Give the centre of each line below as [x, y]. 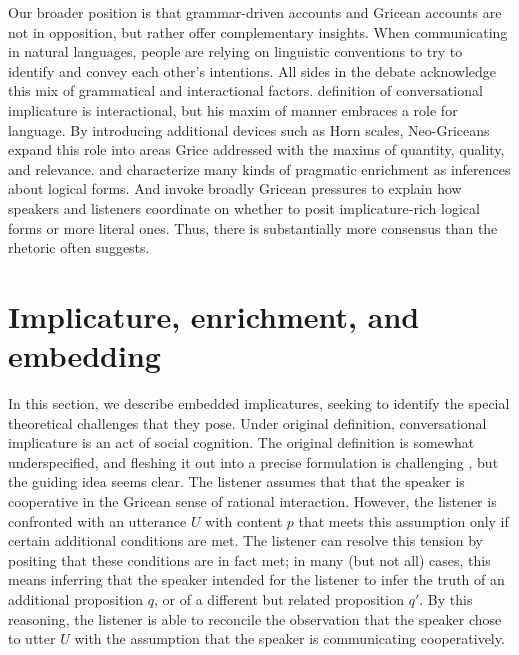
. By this [446, 598]
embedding [84, 355]
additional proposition [76, 598]
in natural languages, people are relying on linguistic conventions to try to [235, 51]
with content [244, 520]
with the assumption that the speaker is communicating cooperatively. [289, 638]
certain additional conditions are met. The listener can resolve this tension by [245, 540]
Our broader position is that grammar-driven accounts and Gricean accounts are [255, 12]
